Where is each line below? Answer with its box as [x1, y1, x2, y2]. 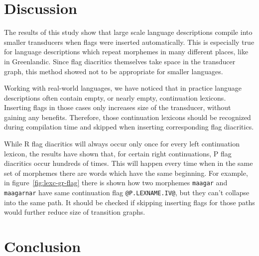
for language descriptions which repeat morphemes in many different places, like [4, 46, 249, 57]
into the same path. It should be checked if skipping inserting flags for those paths [4, 197, 255, 207]
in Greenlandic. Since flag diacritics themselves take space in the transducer [4, 56, 236, 66]
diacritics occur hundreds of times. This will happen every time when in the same [4, 158, 253, 168]
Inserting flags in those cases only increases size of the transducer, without [4, 102, 231, 113]
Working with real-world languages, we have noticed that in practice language [4, 83, 242, 93]
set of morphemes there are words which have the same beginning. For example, [4, 167, 248, 178]
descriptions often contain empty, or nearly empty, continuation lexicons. [4, 92, 226, 103]
